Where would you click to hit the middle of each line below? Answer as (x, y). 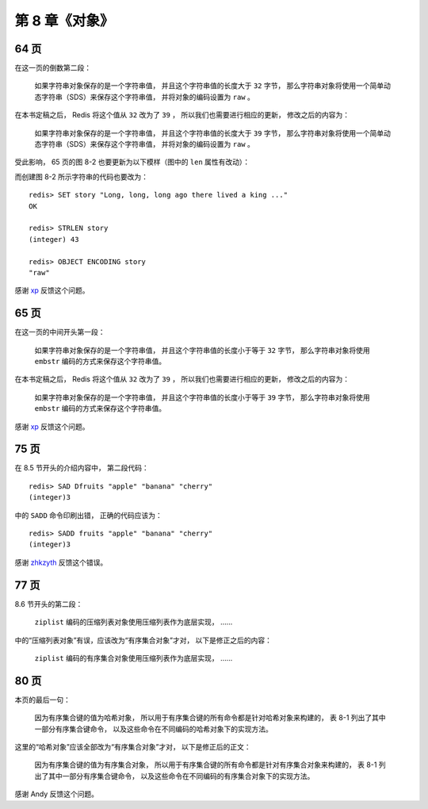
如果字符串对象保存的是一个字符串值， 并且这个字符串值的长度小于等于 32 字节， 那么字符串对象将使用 (202, 350)
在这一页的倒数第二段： (53, 68)
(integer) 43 (54, 239)
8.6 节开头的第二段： (49, 604)
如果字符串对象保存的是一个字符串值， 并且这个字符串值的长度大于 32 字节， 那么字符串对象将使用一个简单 (209, 86)
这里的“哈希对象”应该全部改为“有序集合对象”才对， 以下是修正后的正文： (133, 746)
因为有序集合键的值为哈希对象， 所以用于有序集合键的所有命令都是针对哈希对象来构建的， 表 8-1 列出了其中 (210, 718)
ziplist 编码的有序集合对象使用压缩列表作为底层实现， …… (134, 658)
